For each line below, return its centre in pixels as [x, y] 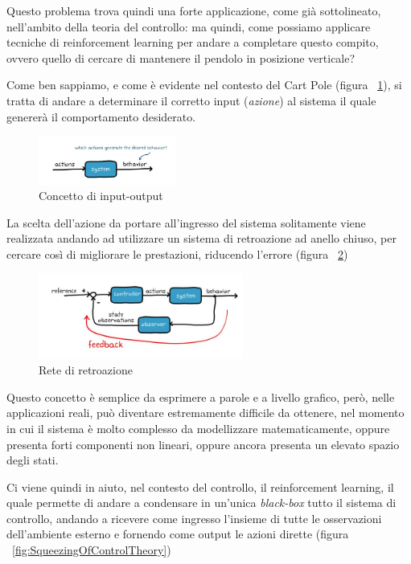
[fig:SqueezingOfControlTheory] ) [92, 550]
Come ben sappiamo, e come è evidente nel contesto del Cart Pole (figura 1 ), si [204, 85]
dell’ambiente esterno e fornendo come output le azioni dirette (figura [178, 534]
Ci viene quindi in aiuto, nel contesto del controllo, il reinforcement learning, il [200, 486]
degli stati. [33, 460]
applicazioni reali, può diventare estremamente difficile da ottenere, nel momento [205, 413]
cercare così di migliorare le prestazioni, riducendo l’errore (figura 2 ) [177, 253]
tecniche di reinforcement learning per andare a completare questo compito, [193, 42]
